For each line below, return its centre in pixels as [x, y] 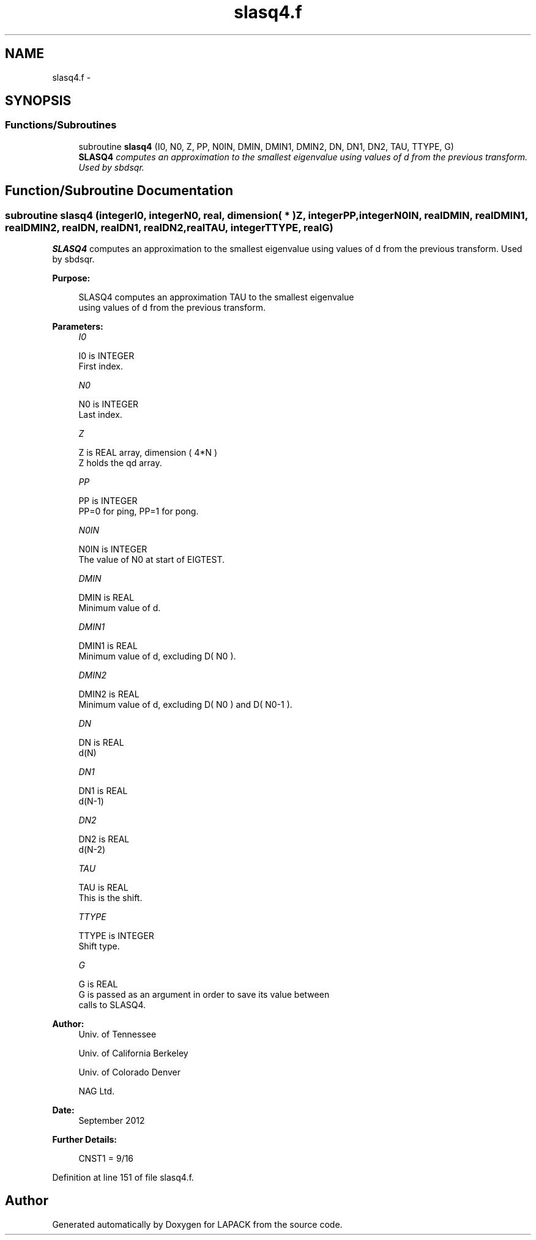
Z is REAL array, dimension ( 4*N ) [148, 453]
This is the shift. [110, 898]
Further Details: [84, 1140]
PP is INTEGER [108, 501]
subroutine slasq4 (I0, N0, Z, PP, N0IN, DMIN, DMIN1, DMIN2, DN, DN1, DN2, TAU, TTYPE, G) [266, 146]
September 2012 [112, 1121]
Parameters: [78, 327]
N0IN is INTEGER [113, 549]
